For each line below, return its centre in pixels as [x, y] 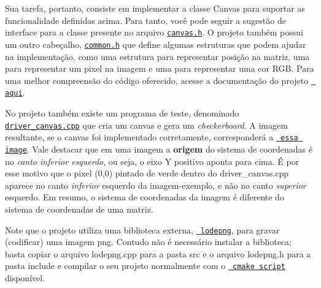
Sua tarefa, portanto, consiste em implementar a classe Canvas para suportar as [155, 8]
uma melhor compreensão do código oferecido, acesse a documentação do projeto [157, 80]
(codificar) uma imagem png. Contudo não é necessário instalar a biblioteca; [149, 242]
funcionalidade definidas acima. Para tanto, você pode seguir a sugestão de [145, 20]
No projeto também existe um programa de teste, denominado [122, 113]
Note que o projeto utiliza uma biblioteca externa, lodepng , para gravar [142, 229]
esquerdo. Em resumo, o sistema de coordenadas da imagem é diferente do [145, 197]
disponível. [25, 278]
